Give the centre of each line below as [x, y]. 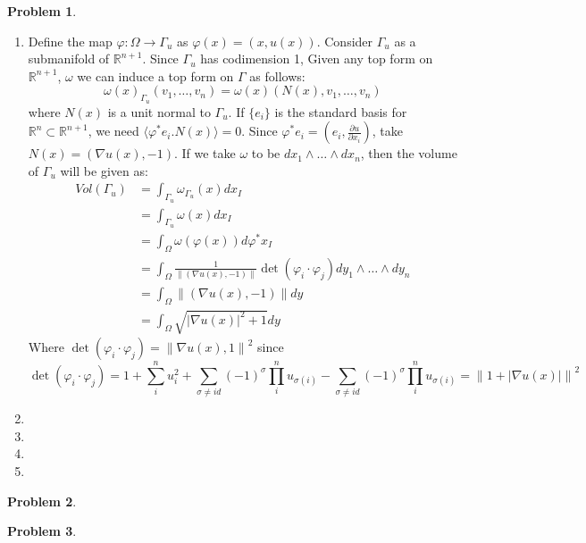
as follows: [277, 75]
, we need [113, 131]
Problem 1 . [42, 11]
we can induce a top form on [155, 75]
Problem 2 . [42, 501]
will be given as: [104, 170]
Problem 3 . [42, 531]
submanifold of [69, 58]
